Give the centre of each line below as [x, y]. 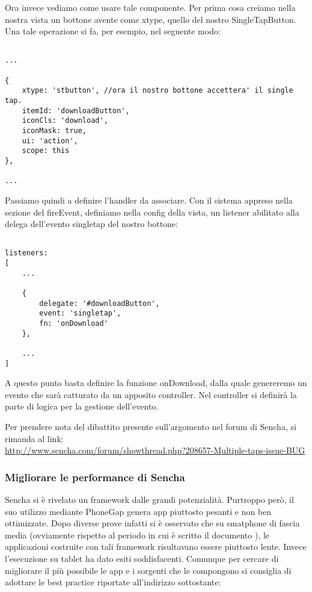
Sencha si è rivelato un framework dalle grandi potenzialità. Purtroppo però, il [149, 500]
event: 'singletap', [80, 313]
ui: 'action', [50, 141]
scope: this [46, 151]
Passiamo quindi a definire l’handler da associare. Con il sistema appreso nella [149, 200]
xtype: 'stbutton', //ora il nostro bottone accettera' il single [158, 91]
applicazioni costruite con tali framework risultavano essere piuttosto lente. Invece [156, 547]
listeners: [26, 253]
